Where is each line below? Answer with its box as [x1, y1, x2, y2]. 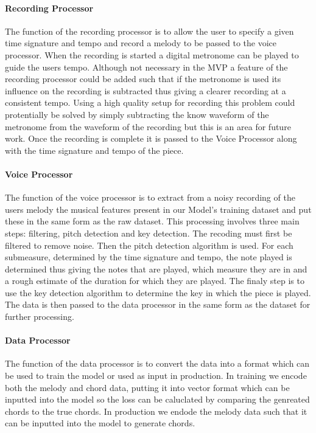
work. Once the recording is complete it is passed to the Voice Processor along [5, 132, 297, 145]
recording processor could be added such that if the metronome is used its [5, 72, 281, 85]
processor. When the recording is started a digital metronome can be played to [5, 48, 299, 61]
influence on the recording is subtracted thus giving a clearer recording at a [5, 84, 286, 97]
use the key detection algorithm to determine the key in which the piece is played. [5, 286, 311, 299]
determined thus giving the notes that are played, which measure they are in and [5, 262, 307, 275]
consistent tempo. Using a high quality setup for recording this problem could [5, 96, 295, 109]
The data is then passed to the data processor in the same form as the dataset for [5, 298, 311, 311]
